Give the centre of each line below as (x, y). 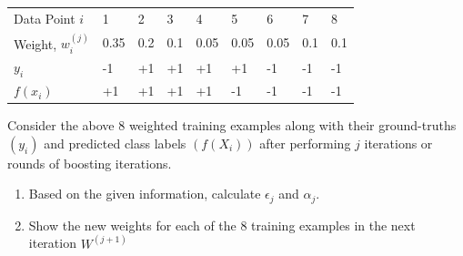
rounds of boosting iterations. (90, 163)
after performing (305, 143)
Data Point (45, 18)
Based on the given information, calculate (145, 194)
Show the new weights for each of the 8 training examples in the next (222, 225)
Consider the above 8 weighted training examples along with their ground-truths (232, 125)
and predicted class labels (115, 143)
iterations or (398, 143)
